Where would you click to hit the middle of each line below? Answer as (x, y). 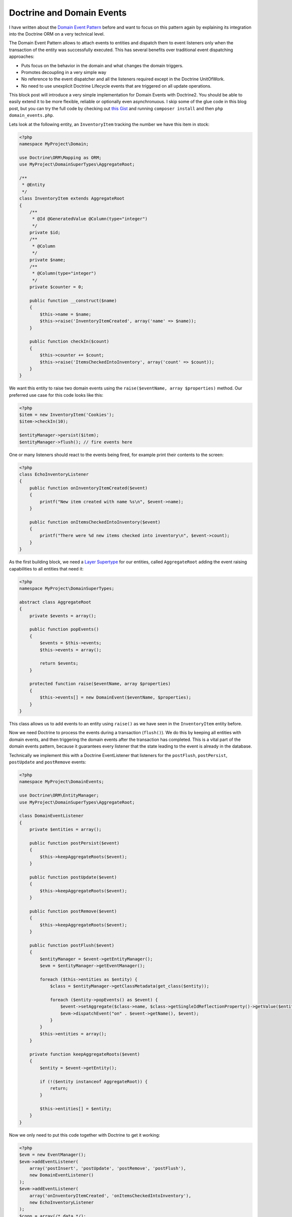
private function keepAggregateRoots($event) (85, 1054)
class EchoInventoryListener (54, 474)
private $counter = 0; (56, 287)
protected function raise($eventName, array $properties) (100, 684)
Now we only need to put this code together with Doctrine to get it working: (84, 1135)
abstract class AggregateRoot (55, 602)
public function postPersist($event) (74, 843)
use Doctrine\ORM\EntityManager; (59, 795)
